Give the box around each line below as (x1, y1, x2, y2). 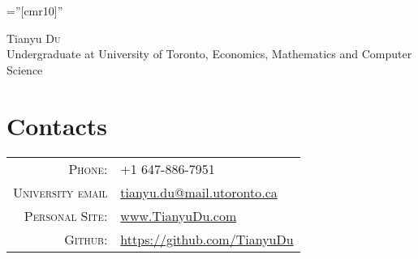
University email (13, 182, 108, 202)
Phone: (68, 159, 108, 178)
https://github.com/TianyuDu (120, 229, 294, 248)
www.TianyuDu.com (120, 206, 237, 225)
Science (6, 61, 43, 78)
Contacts (6, 108, 108, 142)
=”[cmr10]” (6, 2, 63, 19)
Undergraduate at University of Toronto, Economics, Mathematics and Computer (6, 45, 412, 62)
